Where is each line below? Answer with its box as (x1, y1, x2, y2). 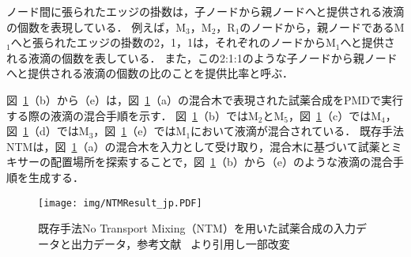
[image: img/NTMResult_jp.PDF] (38, 197, 202, 209)
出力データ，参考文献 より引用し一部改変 (70, 235, 290, 251)
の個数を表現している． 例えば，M (6, 18, 187, 35)
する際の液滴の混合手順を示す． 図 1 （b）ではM (6, 107, 258, 123)
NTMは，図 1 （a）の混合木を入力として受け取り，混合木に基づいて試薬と (6, 138, 391, 154)
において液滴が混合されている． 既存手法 (190, 123, 404, 139)
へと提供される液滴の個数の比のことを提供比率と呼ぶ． (6, 65, 294, 81)
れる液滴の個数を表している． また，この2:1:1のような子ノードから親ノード (6, 49, 398, 66)
